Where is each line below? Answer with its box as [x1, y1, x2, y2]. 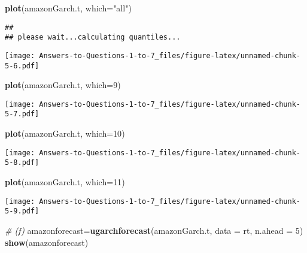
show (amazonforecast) [5, 236, 89, 248]
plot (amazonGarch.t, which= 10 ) [5, 127, 125, 140]
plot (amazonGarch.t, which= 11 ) [5, 176, 125, 188]
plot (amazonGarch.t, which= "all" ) [5, 2, 132, 14]
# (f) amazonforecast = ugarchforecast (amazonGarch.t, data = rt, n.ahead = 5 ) [5, 224, 303, 236]
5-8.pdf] [5, 158, 39, 167]
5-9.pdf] [5, 207, 39, 216]
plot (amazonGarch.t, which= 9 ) [5, 79, 121, 91]
